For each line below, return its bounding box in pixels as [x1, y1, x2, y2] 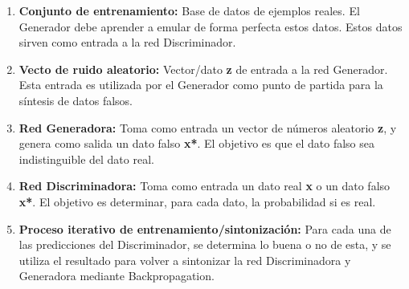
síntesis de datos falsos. [18, 92, 133, 108]
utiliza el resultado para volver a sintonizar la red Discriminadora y [18, 251, 351, 268]
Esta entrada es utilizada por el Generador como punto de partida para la [18, 76, 383, 93]
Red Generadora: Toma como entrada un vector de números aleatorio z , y [18, 119, 397, 136]
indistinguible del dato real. [18, 150, 154, 167]
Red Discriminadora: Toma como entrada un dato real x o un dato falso [18, 177, 391, 194]
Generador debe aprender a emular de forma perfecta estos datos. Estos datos [18, 18, 403, 35]
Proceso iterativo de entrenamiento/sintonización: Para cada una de [18, 220, 391, 237]
